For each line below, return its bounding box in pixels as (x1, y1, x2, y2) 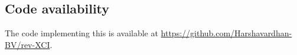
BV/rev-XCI (5, 38, 50, 50)
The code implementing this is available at (5, 27, 158, 39)
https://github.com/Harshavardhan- (161, 27, 292, 39)
